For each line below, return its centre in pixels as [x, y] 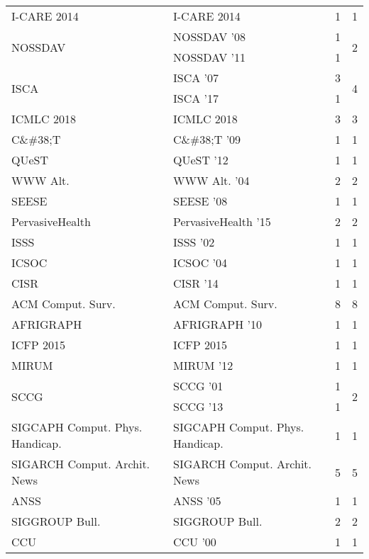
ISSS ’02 [194, 242]
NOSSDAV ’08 [209, 36]
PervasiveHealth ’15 [222, 221]
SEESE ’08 [200, 201]
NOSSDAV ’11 [209, 57]
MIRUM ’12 [203, 365]
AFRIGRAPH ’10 [217, 324]
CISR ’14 [195, 283]
